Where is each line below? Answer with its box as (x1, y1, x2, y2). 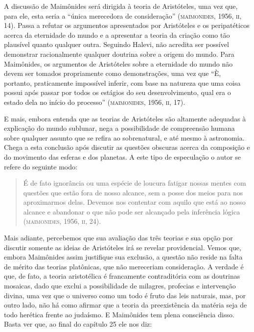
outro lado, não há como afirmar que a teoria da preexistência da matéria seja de (4, 300, 247, 310)
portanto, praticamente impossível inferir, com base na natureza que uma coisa (4, 77, 241, 88)
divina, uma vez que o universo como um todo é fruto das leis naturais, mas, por (4, 290, 246, 300)
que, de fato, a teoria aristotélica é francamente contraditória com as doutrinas (4, 271, 240, 281)
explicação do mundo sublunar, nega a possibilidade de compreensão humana (4, 123, 235, 133)
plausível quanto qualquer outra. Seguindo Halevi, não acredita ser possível (4, 39, 229, 49)
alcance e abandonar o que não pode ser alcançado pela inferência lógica (23, 206, 240, 216)
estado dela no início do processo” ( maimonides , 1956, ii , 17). (4, 96, 185, 107)
